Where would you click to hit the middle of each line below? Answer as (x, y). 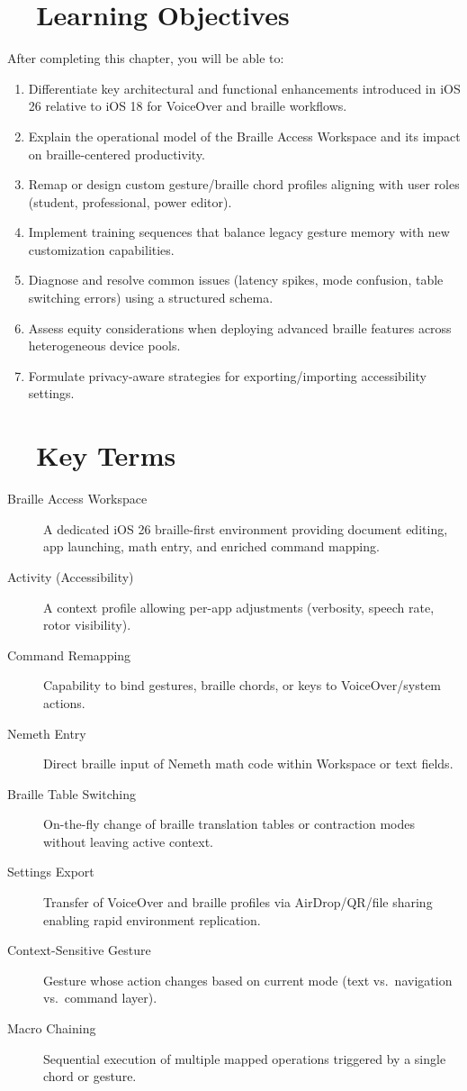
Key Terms (106, 455)
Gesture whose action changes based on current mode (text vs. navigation (248, 980)
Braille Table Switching (72, 793)
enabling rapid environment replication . (152, 919)
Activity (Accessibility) (71, 576)
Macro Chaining (52, 1028)
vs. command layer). (100, 998)
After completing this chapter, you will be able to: (146, 58)
